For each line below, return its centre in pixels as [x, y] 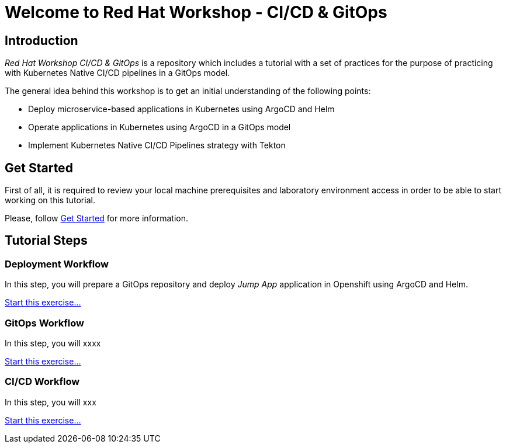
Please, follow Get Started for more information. [97, 218]
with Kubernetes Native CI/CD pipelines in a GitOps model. [117, 73]
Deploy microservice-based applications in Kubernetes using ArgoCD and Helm [181, 109]
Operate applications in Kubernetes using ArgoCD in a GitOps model [160, 127]
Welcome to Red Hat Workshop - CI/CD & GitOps [196, 12]
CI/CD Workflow [42, 382]
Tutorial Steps [46, 241]
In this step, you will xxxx [53, 343]
